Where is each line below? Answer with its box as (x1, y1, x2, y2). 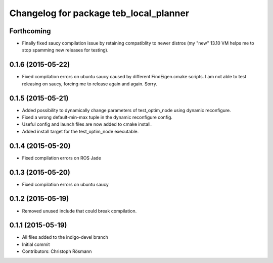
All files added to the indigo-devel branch (22, 234, 109, 240)
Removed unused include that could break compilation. (22, 207, 137, 214)
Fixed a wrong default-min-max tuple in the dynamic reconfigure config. (22, 114, 173, 121)
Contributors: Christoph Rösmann (22, 248, 92, 254)
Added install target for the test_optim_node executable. (22, 128, 139, 134)
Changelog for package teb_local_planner (9, 8, 190, 19)
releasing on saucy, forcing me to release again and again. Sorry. (22, 81, 158, 87)
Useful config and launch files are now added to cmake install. (22, 121, 152, 127)
